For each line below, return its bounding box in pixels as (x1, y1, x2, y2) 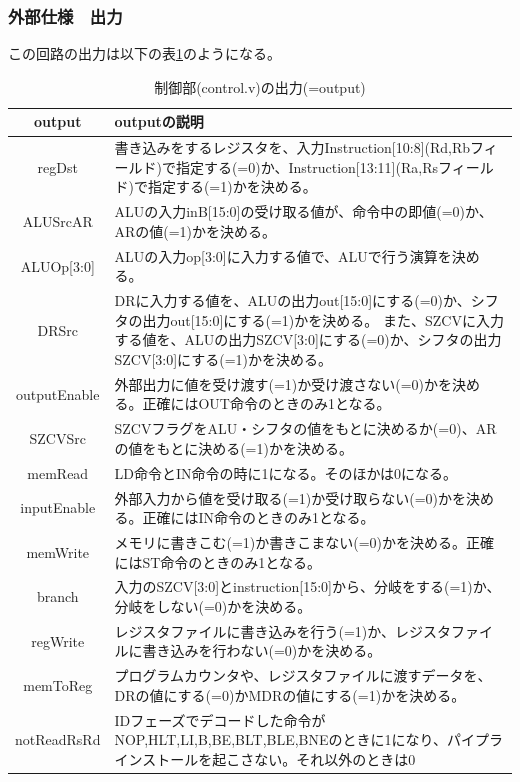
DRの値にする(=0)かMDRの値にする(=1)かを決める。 (114, 684, 466, 705)
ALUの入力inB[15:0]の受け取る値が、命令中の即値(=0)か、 (114, 201, 493, 222)
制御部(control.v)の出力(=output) (154, 76, 366, 97)
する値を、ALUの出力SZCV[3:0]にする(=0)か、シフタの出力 (114, 329, 502, 350)
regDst (37, 156, 78, 177)
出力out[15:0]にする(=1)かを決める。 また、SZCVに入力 (142, 309, 504, 330)
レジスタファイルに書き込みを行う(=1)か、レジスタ (114, 620, 451, 641)
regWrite (31, 630, 85, 651)
